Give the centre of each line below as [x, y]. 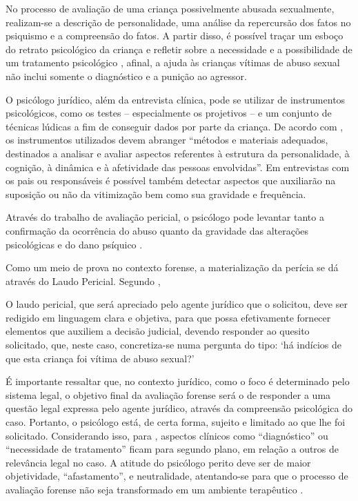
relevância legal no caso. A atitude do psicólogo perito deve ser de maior [158, 462]
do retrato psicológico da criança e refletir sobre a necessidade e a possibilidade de [179, 49]
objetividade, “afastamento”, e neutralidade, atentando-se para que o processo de [177, 476]
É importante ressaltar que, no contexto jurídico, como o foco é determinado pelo [178, 381]
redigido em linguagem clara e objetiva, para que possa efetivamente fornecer [168, 317]
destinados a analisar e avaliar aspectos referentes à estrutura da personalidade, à [178, 153]
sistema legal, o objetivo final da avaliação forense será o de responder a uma [168, 394]
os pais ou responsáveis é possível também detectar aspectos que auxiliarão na [171, 180]
